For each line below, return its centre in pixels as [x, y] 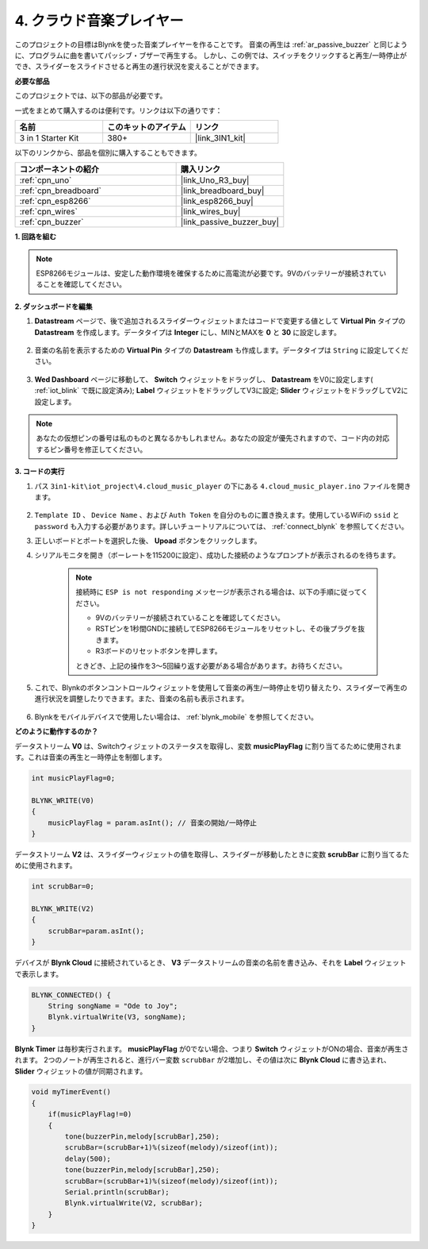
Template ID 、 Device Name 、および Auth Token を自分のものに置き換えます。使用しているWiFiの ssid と [217, 515]
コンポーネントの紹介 [59, 169]
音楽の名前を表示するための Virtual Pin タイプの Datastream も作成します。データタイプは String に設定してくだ [222, 350]
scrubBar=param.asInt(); [96, 931]
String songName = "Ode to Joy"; [113, 1006]
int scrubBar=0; [63, 887]
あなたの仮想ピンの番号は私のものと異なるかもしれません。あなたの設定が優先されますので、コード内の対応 [213, 438]
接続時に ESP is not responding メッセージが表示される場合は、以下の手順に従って [218, 592]
